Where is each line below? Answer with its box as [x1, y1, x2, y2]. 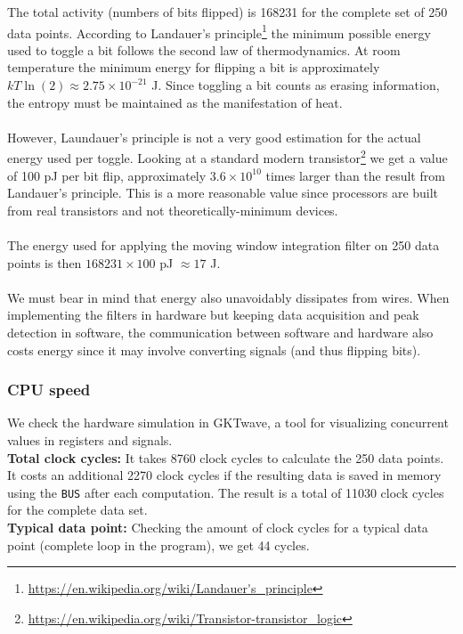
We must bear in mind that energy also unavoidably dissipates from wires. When [7, 288, 450, 306]
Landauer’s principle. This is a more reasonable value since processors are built [7, 183, 439, 202]
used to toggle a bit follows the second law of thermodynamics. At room [7, 40, 401, 59]
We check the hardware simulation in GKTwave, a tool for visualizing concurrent [7, 413, 449, 432]
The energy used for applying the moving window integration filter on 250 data [7, 236, 440, 255]
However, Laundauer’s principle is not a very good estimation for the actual [7, 127, 421, 146]
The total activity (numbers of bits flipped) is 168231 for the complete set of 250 [7, 3, 448, 20]
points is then [7, 253, 82, 272]
